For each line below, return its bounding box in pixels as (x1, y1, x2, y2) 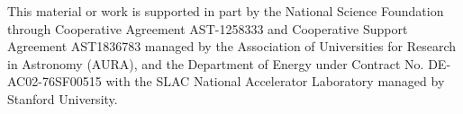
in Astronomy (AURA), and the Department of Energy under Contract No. (7, 54, 424, 73)
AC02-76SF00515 (7, 72, 102, 91)
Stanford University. (7, 89, 118, 108)
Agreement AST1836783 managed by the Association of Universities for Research (7, 37, 457, 56)
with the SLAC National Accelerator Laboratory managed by (105, 72, 445, 91)
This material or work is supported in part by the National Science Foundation (7, 2, 444, 20)
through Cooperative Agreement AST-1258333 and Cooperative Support (7, 19, 408, 38)
